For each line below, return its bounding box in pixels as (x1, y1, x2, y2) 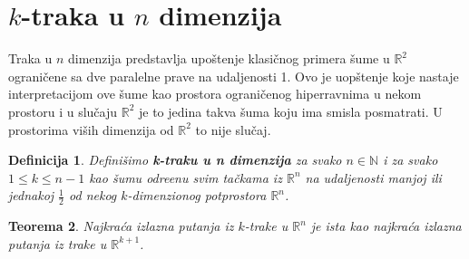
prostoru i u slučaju (8, 101, 118, 120)
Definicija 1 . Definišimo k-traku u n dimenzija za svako (8, 150, 342, 169)
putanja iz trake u (8, 234, 107, 253)
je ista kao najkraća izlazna (310, 216, 462, 235)
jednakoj (8, 186, 54, 205)
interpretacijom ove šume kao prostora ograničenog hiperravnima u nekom (8, 84, 422, 103)
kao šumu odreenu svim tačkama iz (89, 168, 282, 187)
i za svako (383, 150, 438, 169)
